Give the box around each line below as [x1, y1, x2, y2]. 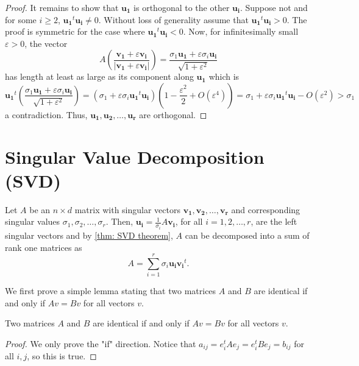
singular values [5, 215, 60, 228]
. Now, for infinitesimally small [183, 25, 299, 38]
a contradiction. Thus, [5, 108, 88, 121]
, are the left [251, 215, 297, 228]
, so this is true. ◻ [27, 350, 97, 362]
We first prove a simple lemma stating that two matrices [5, 284, 216, 297]
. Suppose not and [240, 1, 308, 13]
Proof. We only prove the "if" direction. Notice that [5, 337, 196, 350]
